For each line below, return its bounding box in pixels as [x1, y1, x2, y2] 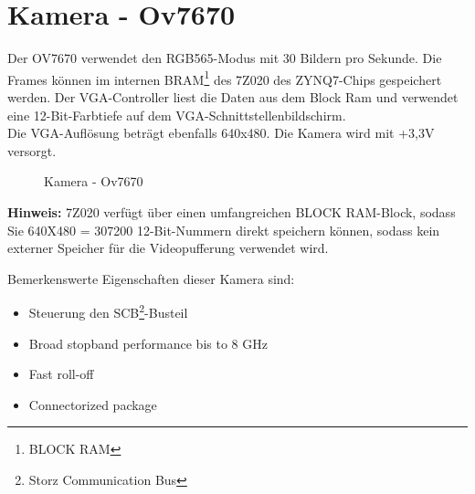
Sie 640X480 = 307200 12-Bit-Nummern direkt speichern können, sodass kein [7, 220, 440, 239]
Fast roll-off [28, 364, 94, 384]
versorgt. [7, 141, 57, 160]
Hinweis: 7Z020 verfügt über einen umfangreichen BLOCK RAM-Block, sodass [7, 202, 456, 221]
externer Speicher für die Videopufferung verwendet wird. [7, 238, 329, 258]
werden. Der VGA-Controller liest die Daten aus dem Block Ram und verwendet [7, 87, 459, 106]
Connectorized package [28, 394, 157, 414]
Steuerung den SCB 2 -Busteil [28, 300, 188, 321]
